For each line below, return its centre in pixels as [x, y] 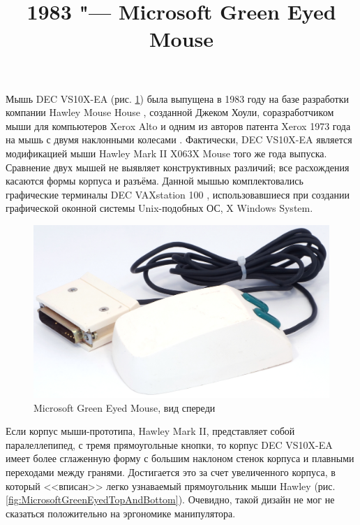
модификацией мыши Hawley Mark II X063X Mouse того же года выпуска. [166, 153]
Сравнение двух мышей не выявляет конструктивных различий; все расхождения [178, 167]
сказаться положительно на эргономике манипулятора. [121, 513]
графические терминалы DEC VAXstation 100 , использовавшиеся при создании [178, 194]
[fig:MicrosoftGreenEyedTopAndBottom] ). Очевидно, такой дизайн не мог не [170, 499]
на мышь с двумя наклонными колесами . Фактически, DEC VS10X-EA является [179, 139]
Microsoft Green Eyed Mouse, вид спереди [125, 407]
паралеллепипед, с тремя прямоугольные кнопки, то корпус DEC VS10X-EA [169, 444]
